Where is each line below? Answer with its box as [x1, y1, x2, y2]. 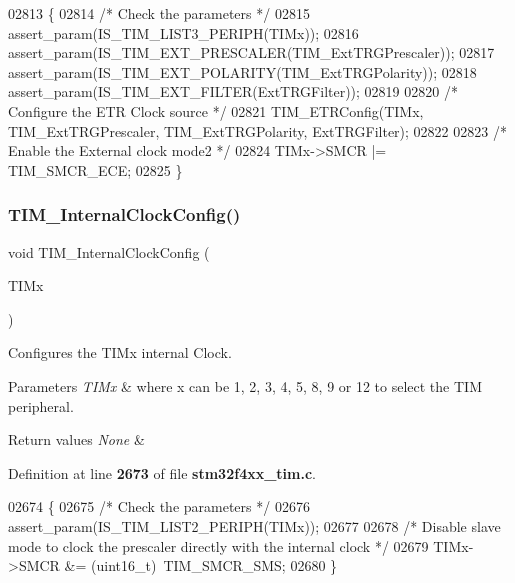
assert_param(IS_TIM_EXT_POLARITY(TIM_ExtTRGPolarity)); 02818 [8, 61, 477, 82]
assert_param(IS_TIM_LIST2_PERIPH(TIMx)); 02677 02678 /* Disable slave [8, 515, 501, 536]
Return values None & [8, 429, 145, 450]
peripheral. [8, 395, 74, 416]
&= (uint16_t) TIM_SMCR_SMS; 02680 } [64, 555, 338, 576]
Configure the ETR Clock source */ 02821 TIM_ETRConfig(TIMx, [8, 100, 424, 121]
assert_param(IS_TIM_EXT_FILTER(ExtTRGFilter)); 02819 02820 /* [8, 81, 458, 102]
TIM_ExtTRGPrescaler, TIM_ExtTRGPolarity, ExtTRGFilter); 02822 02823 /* [8, 120, 507, 141]
